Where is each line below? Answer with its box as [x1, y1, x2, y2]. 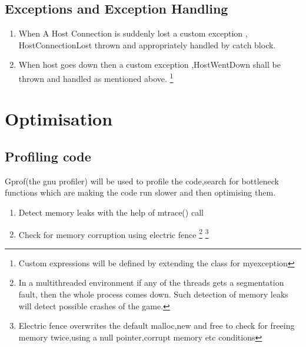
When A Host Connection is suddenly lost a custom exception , [18, 27, 248, 39]
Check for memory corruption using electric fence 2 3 [18, 226, 209, 240]
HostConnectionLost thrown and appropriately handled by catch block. [18, 38, 276, 51]
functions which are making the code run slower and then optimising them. [5, 186, 276, 199]
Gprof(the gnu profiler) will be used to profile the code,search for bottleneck [5, 174, 280, 187]
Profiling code [5, 147, 91, 165]
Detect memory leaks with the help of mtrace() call [18, 206, 204, 218]
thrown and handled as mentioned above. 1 [18, 70, 174, 84]
